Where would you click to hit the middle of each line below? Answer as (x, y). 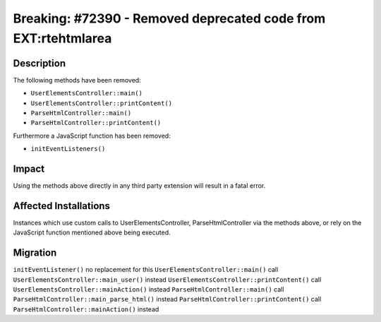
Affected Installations (62, 206)
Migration (35, 253)
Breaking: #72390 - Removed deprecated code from (169, 18)
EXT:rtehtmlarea (62, 38)
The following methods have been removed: (77, 80)
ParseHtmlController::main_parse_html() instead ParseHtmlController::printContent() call (167, 299)
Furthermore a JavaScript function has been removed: (92, 136)
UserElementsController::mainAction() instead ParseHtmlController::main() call (149, 290)
